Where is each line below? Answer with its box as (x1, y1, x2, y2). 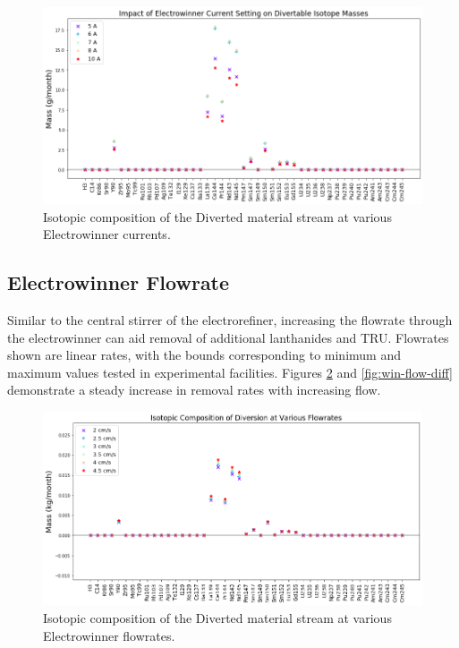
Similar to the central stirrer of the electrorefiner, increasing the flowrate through (7, 310, 453, 328)
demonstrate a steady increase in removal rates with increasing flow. (7, 380, 381, 399)
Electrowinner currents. (43, 225, 171, 243)
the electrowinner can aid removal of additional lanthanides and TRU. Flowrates (7, 328, 449, 346)
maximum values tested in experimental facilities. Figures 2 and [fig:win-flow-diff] (7, 362, 453, 381)
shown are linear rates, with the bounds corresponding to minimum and (7, 345, 401, 364)
